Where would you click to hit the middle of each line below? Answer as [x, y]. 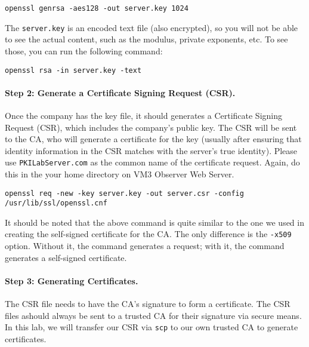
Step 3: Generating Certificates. [72, 280]
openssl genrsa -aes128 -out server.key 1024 [97, 8]
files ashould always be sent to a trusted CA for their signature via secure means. [153, 315]
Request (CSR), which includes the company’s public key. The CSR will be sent [151, 127]
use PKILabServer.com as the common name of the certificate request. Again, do [152, 162]
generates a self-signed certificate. [66, 257]
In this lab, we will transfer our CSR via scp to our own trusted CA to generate [152, 327]
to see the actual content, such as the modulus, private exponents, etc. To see [146, 39]
